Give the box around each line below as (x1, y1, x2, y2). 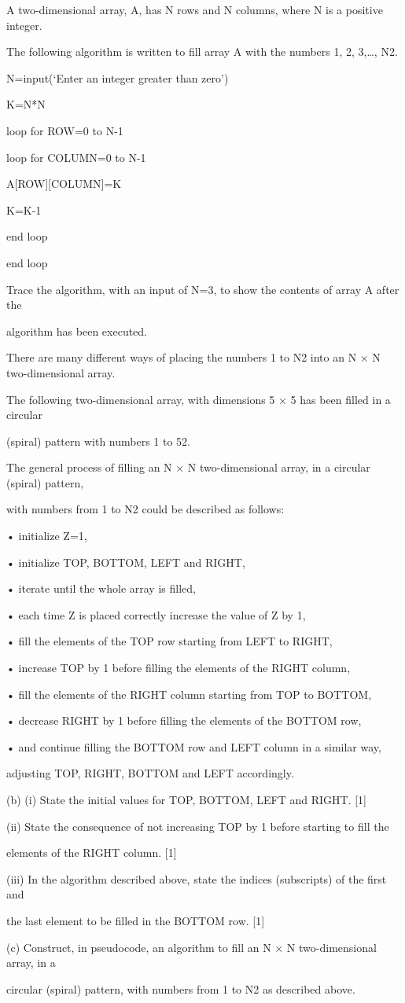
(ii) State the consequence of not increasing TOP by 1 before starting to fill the (6, 817, 389, 834)
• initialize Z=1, (6, 527, 87, 544)
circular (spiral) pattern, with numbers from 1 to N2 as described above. (6, 980, 355, 997)
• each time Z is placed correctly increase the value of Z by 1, (6, 606, 306, 623)
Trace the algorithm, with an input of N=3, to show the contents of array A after (6, 281, 399, 297)
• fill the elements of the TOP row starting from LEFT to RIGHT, (6, 633, 333, 649)
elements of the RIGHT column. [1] (6, 844, 177, 861)
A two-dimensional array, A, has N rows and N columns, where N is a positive (6, 2, 383, 17)
